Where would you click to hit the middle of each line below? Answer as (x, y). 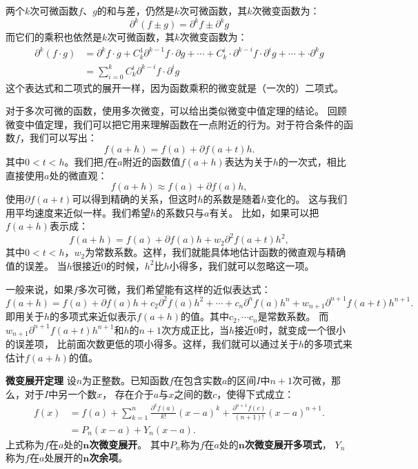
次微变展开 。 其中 (129, 444)
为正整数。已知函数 (126, 380)
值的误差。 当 (36, 265)
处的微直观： (78, 175)
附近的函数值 (151, 161)
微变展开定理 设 (41, 380)
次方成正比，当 (196, 329)
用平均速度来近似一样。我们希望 (78, 212)
